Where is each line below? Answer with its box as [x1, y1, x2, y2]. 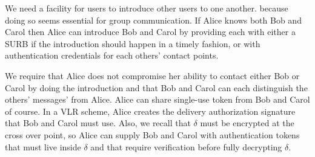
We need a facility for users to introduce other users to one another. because [5, 2, 288, 14]
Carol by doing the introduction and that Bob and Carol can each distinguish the [5, 81, 308, 94]
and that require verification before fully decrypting [90, 140, 282, 153]
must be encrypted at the [200, 117, 294, 129]
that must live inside [5, 140, 81, 153]
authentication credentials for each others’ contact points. [5, 49, 219, 62]
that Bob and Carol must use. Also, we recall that [5, 117, 191, 129]
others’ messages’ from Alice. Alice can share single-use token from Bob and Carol [5, 93, 310, 106]
